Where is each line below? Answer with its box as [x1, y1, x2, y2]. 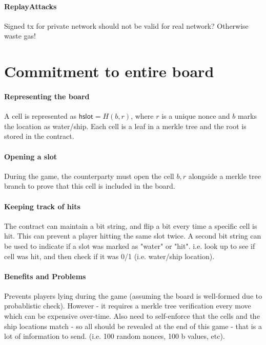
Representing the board [4, 90, 90, 101]
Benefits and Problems [4, 270, 86, 281]
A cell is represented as [4, 111, 77, 121]
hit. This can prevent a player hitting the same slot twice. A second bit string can [4, 230, 261, 241]
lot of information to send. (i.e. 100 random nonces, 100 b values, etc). [4, 331, 225, 341]
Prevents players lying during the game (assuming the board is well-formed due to [4, 290, 262, 301]
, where [131, 111, 154, 121]
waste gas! [4, 30, 36, 41]
